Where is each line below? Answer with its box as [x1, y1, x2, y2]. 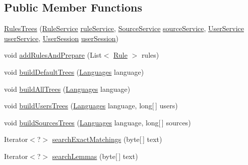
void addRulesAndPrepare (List [4, 50, 102, 60]
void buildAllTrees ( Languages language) [4, 83, 131, 94]
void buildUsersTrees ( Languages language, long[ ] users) [4, 100, 178, 111]
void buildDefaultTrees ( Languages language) [4, 66, 144, 77]
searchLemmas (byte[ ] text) [52, 150, 138, 161]
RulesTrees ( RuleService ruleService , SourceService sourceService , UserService [4, 23, 244, 34]
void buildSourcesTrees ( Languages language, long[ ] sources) [4, 117, 191, 127]
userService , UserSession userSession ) [4, 33, 119, 43]
